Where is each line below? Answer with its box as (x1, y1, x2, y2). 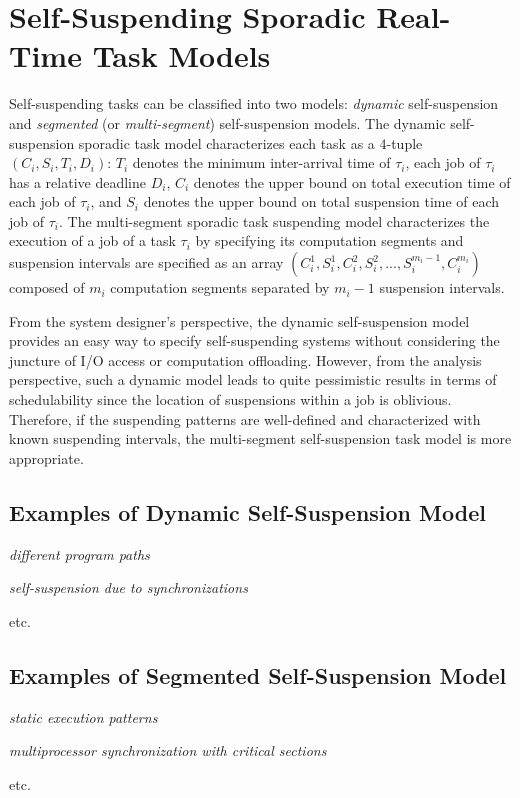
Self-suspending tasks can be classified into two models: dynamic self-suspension (9, 93, 499, 114)
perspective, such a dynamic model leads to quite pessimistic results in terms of (9, 369, 497, 390)
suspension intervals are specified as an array (9, 252, 284, 273)
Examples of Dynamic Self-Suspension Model (9, 496, 486, 527)
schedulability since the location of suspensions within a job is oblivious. (9, 389, 452, 410)
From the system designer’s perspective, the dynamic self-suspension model (9, 310, 470, 331)
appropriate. (9, 447, 84, 468)
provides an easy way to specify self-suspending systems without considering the (9, 330, 500, 351)
